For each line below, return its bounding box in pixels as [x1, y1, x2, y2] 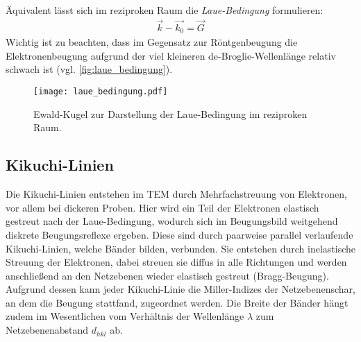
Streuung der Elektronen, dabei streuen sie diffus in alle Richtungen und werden [6, 255, 347, 269]
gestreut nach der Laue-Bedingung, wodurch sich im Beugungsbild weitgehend [6, 214, 338, 228]
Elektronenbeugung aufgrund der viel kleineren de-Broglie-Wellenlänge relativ [6, 48, 336, 62]
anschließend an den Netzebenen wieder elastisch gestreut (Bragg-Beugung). [6, 268, 329, 282]
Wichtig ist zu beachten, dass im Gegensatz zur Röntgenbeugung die [6, 35, 298, 49]
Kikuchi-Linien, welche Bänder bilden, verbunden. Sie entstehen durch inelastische [6, 241, 355, 255]
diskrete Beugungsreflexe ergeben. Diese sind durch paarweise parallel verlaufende [6, 227, 353, 241]
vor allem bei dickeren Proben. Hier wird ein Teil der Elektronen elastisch [6, 200, 319, 214]
